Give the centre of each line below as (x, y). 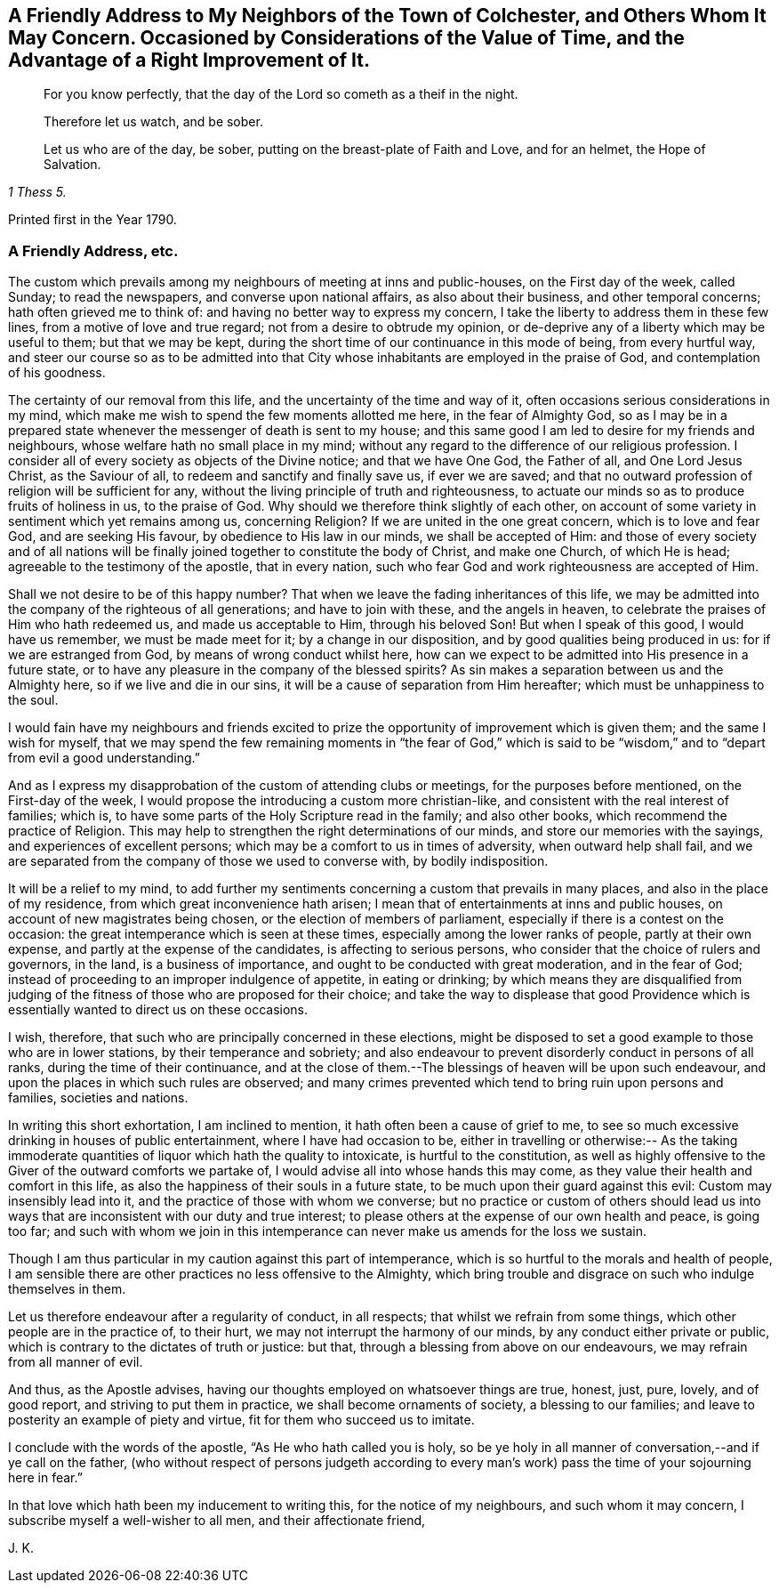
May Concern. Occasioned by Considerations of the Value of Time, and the (346, 38)
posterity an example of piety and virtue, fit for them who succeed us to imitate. (241, 1420)
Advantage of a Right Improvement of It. (189, 60)
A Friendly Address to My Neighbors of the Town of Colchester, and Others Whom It (387, 16)
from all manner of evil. (76, 1362)
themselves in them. (67, 1289)
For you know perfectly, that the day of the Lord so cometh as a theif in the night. (281, 94)
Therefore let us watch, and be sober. (153, 122)
